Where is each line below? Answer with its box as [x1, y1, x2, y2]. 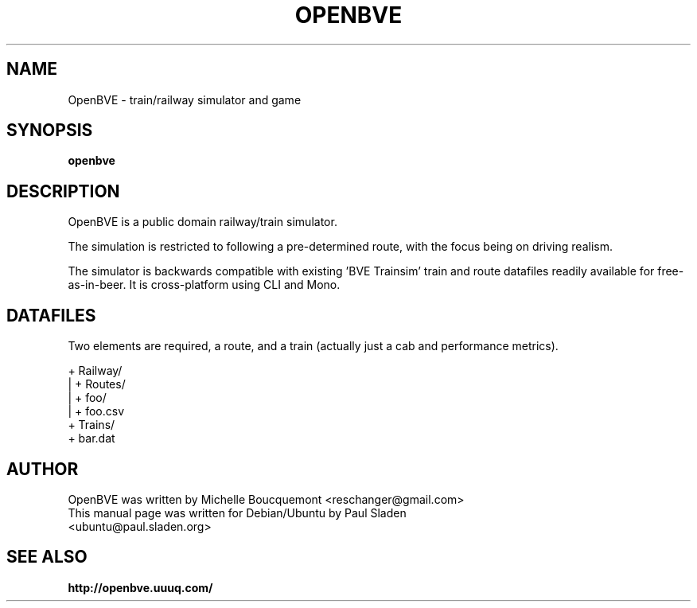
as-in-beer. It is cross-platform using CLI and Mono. [68, 278, 341, 292]
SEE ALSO [6, 547, 88, 567]
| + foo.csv [68, 404, 125, 419]
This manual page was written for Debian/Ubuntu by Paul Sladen [68, 505, 407, 520]
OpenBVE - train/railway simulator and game [68, 92, 302, 107]
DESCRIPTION [6, 181, 120, 201]
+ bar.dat [68, 431, 115, 446]
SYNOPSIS [6, 120, 93, 141]
